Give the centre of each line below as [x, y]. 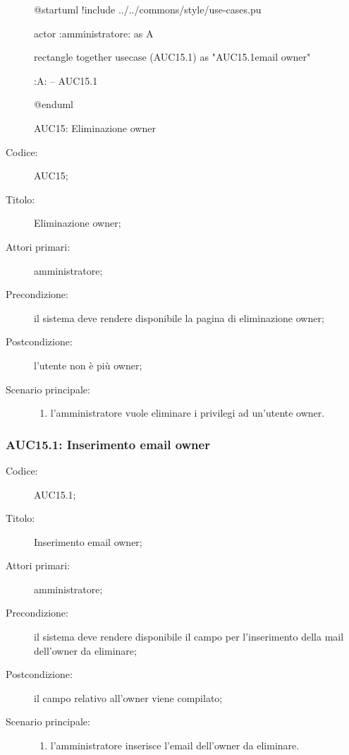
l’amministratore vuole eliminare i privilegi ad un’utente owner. [188, 413]
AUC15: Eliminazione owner [95, 127]
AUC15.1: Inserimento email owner [108, 444]
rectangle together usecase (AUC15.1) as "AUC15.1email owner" [172, 57]
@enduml [54, 104]
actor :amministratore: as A [94, 33]
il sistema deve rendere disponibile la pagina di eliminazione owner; [179, 317]
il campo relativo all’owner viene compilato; [128, 697]
